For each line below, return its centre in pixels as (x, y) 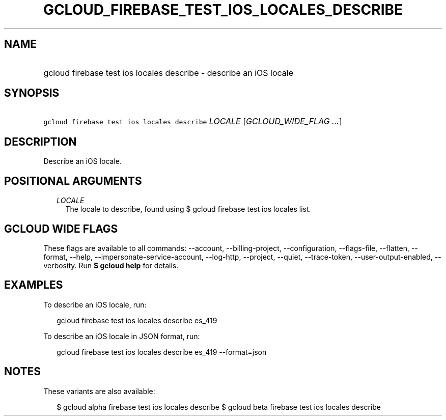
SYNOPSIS (32, 93)
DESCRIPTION (40, 142)
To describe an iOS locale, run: (95, 304)
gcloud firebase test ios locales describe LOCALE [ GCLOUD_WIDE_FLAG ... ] (193, 121)
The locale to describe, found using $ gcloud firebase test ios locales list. (188, 209)
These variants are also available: (99, 391)
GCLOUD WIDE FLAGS (61, 229)
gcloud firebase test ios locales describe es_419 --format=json (162, 352)
